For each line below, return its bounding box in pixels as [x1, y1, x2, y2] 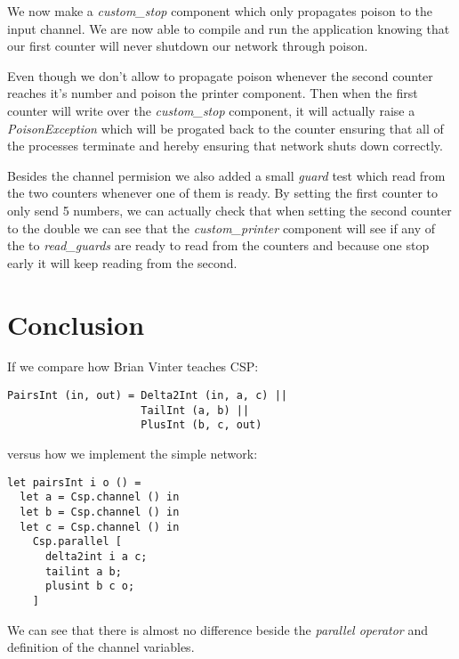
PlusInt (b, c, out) [141, 419, 262, 432]
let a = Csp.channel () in [20, 491, 180, 504]
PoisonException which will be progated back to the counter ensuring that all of [7, 118, 444, 137]
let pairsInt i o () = [7, 476, 141, 489]
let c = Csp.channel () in [20, 520, 180, 533]
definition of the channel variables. [7, 638, 195, 656]
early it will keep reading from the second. [7, 253, 238, 272]
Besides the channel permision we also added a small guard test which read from [7, 166, 446, 184]
